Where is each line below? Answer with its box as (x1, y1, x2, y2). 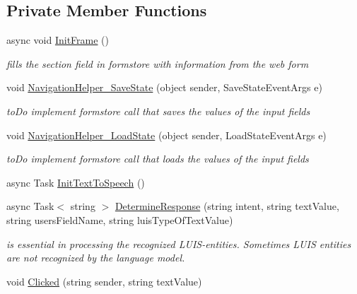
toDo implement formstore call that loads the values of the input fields (6, 151, 309, 166)
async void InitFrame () (6, 33, 110, 47)
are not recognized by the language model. (6, 250, 185, 265)
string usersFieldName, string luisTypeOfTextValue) (6, 212, 233, 227)
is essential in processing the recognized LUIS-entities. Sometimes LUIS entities (6, 236, 351, 251)
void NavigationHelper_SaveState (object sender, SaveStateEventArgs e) (6, 80, 322, 95)
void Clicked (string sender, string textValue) (6, 274, 202, 288)
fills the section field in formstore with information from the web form (6, 56, 309, 71)
